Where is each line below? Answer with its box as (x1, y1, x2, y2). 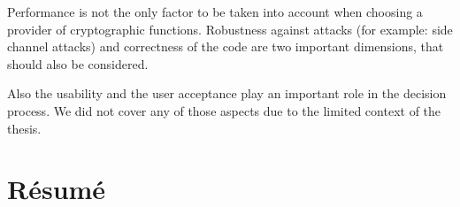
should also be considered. (7, 54, 149, 73)
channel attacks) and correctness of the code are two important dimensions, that (7, 37, 444, 56)
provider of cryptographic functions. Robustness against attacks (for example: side (7, 19, 453, 38)
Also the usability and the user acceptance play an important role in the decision (7, 84, 447, 103)
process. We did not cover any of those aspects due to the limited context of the (7, 101, 441, 119)
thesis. (7, 119, 42, 137)
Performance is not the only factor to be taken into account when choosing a (7, 3, 423, 20)
